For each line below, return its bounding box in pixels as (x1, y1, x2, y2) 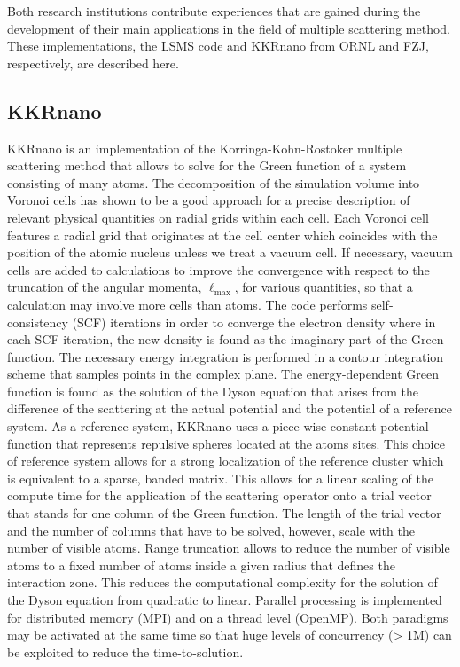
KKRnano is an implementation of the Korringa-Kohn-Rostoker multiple (7, 138, 402, 157)
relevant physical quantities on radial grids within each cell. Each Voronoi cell (7, 208, 429, 226)
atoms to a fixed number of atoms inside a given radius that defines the (7, 555, 395, 574)
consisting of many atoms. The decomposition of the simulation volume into (7, 173, 420, 192)
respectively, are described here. (7, 53, 179, 72)
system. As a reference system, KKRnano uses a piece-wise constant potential (7, 417, 429, 436)
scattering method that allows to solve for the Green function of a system (7, 156, 407, 175)
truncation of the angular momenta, (7, 278, 202, 296)
